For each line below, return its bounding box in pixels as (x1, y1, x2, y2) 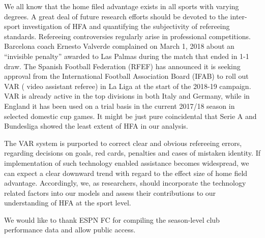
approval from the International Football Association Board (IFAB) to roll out (4, 71, 249, 81)
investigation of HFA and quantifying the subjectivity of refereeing (22, 21, 230, 32)
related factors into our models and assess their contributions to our (4, 187, 216, 198)
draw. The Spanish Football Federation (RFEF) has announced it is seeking (4, 61, 241, 71)
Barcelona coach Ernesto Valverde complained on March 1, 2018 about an (4, 41, 234, 51)
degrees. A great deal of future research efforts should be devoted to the (4, 11, 228, 21)
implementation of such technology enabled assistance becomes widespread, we (4, 157, 249, 168)
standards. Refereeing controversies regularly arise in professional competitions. (4, 31, 251, 41)
